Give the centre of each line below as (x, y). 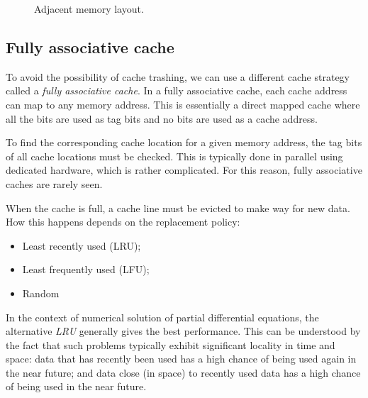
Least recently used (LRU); (82, 245)
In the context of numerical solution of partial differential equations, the (162, 317)
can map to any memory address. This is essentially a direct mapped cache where (183, 104)
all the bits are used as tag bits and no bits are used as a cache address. (162, 118)
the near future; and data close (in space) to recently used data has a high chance (183, 372)
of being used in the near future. (76, 386)
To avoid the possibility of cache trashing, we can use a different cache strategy (178, 76)
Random (41, 293)
